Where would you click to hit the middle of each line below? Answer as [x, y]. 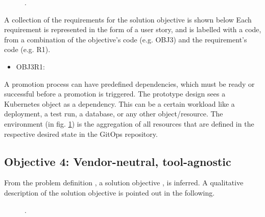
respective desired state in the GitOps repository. [81, 134]
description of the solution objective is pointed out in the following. [110, 192]
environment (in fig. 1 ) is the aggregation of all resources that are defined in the [129, 123]
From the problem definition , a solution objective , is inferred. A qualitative [124, 183]
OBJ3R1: [30, 66]
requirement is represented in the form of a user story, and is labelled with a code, [133, 29]
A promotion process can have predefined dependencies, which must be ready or [129, 83]
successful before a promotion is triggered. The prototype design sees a [115, 94]
